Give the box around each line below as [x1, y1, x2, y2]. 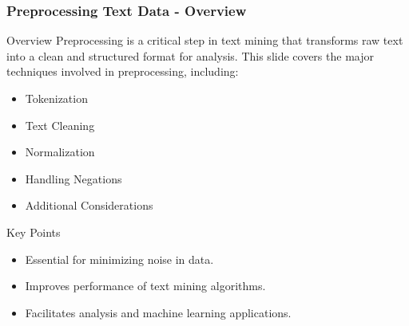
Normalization [25, 143, 95, 160]
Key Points [6, 223, 61, 240]
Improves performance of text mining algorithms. [25, 277, 266, 294]
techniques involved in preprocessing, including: [6, 63, 239, 80]
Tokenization [25, 90, 88, 106]
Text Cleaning [25, 116, 95, 133]
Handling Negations [25, 170, 122, 187]
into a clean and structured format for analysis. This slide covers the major [6, 47, 374, 64]
